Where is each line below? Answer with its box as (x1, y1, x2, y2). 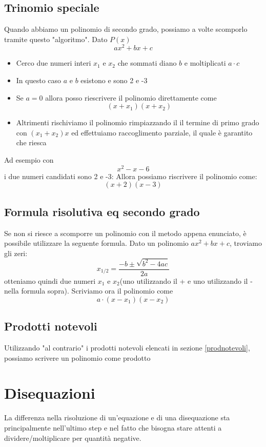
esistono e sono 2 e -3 (80, 75, 148, 86)
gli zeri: (4, 247, 28, 258)
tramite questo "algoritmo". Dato (4, 33, 108, 44)
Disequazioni (4, 382, 95, 403)
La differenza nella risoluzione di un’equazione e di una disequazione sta (4, 412, 230, 423)
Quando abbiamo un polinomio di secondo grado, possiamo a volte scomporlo (4, 24, 248, 34)
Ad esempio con (4, 154, 54, 165)
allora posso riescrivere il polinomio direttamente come (45, 92, 217, 103)
